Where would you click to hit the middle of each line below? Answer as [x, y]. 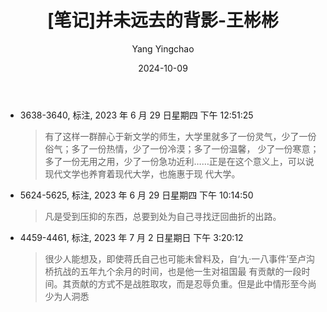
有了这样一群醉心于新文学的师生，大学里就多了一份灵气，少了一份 [180, 136]
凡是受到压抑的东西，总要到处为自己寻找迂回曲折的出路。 [163, 216]
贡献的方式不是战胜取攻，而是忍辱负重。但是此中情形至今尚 [194, 283]
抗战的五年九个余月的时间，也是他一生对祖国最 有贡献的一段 [177, 271]
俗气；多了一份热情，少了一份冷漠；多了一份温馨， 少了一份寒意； [182, 148]
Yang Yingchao [163, 48]
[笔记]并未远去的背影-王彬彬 [163, 20]
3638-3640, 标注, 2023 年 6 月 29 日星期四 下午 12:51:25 [136, 115]
